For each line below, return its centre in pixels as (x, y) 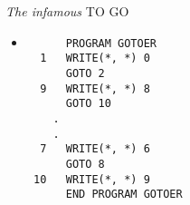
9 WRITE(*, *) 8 (95, 88)
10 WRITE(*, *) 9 (91, 179)
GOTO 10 (88, 104)
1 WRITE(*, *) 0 (95, 59)
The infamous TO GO (67, 11)
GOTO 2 (85, 73)
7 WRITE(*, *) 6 (95, 149)
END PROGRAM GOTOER (124, 195)
